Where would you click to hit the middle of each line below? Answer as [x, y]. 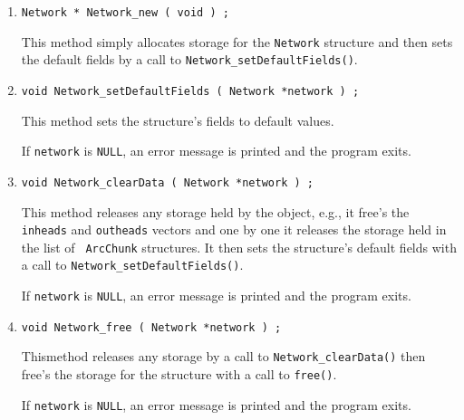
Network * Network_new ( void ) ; [125, 13]
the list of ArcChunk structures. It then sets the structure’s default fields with [239, 247]
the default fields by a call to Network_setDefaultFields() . [189, 59]
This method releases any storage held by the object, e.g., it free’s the [215, 211]
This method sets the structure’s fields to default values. [178, 120]
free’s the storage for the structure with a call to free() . [179, 374]
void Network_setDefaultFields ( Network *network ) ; [190, 91]
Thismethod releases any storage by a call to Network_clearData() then [223, 356]
